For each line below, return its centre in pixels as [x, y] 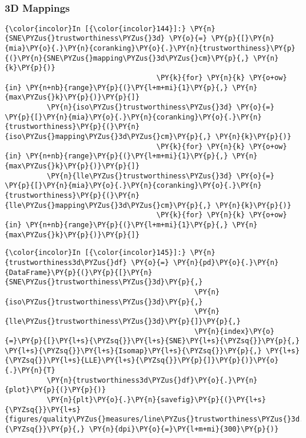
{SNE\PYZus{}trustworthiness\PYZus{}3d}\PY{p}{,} [104, 282]
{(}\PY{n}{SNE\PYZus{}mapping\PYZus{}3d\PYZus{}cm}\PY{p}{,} [127, 58]
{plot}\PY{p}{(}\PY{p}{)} [55, 390]
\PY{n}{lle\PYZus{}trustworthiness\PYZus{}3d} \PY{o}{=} [161, 176]
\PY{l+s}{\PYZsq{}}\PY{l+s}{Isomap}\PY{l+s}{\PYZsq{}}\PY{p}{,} [133, 351]
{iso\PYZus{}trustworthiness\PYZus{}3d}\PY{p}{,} [104, 302]
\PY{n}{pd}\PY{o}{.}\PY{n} [226, 262]
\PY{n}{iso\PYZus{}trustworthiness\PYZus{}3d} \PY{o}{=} [161, 107]
